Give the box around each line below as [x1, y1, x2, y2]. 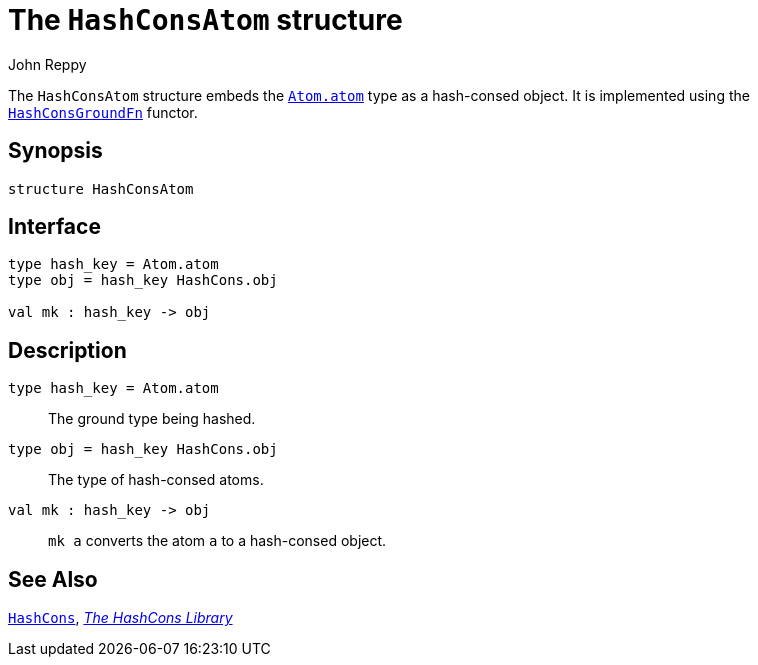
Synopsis [8, 138, 103, 164]
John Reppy [8, 55, 87, 73]
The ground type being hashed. [48, 410, 256, 428]
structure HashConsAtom [8, 180, 194, 197]
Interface [8, 214, 101, 240]
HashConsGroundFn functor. [8, 103, 198, 121]
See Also [8, 566, 98, 592]
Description [8, 337, 127, 363]
